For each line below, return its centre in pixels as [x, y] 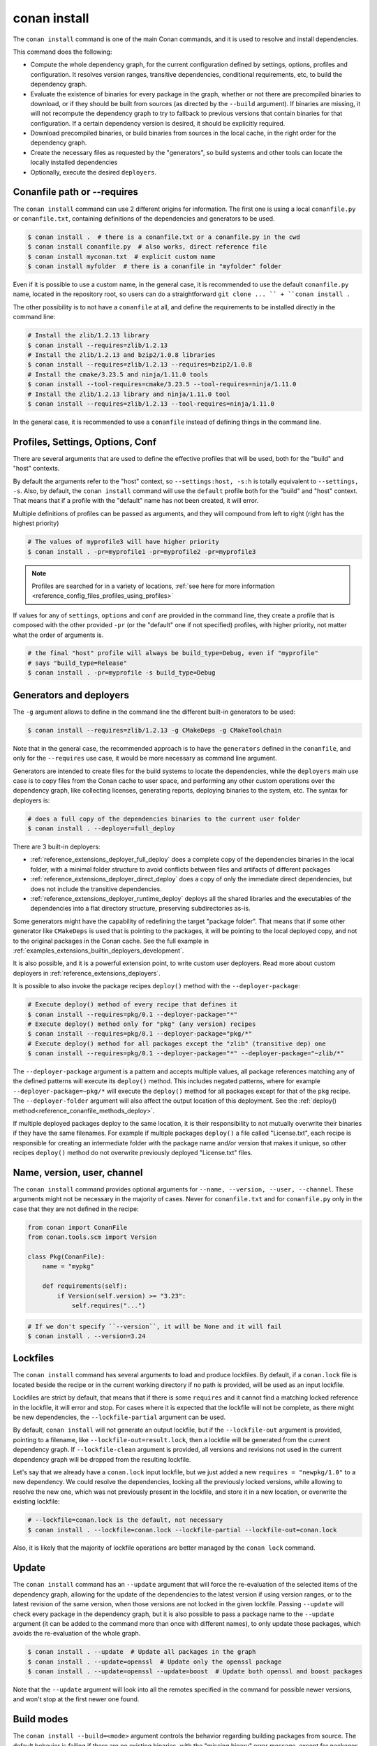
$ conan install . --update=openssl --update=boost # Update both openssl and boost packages [195, 1672]
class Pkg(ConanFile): [66, 1257]
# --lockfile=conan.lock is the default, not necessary [125, 1520]
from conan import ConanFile [77, 1227]
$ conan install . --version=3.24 [87, 1336]
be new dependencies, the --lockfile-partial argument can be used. [119, 1417]
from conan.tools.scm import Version [92, 1237]
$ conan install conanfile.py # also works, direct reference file [147, 247]
